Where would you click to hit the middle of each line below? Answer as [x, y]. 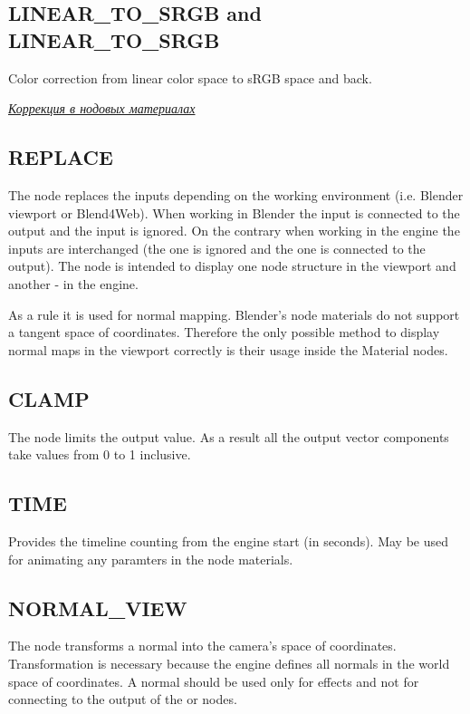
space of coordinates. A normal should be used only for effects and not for [214, 681]
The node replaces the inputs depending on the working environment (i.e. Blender [236, 194]
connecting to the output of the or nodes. [123, 699]
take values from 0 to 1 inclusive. [100, 454]
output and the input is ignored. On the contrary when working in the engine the [234, 231]
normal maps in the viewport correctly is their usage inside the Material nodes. [228, 349]
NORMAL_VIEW [98, 608]
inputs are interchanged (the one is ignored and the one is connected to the [217, 248]
